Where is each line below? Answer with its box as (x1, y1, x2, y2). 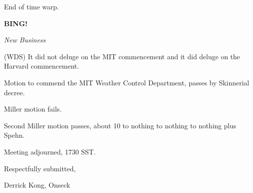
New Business (4, 35, 46, 45)
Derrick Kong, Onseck (4, 180, 71, 190)
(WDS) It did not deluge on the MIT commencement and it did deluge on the (4, 51, 240, 61)
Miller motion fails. (4, 104, 62, 114)
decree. (4, 87, 25, 97)
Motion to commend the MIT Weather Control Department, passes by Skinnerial (4, 77, 250, 87)
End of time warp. (4, 1, 59, 11)
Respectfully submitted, (4, 163, 76, 173)
